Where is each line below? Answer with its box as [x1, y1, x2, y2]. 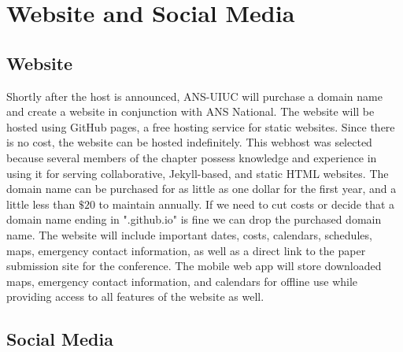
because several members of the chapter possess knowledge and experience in [6, 149, 377, 165]
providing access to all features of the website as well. [6, 288, 264, 305]
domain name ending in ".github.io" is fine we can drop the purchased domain [6, 211, 382, 228]
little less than [6, 195, 76, 212]
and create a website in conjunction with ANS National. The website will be [6, 103, 375, 120]
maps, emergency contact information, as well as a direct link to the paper [6, 242, 366, 258]
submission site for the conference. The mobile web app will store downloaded [6, 258, 382, 274]
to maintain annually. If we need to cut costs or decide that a [98, 195, 395, 212]
